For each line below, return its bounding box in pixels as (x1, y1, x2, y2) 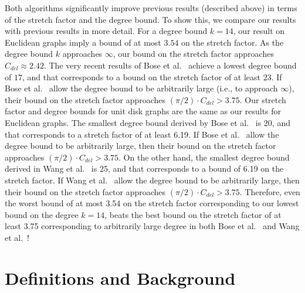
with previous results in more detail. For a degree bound (5, 25, 208, 37)
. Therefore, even (239, 185, 300, 197)
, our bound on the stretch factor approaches (113, 47, 274, 60)
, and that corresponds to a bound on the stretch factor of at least (22, 70, 261, 83)
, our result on (233, 25, 285, 37)
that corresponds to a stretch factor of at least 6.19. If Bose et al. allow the (5, 128, 279, 140)
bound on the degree (5, 208, 79, 220)
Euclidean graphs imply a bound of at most (5, 36, 161, 48)
